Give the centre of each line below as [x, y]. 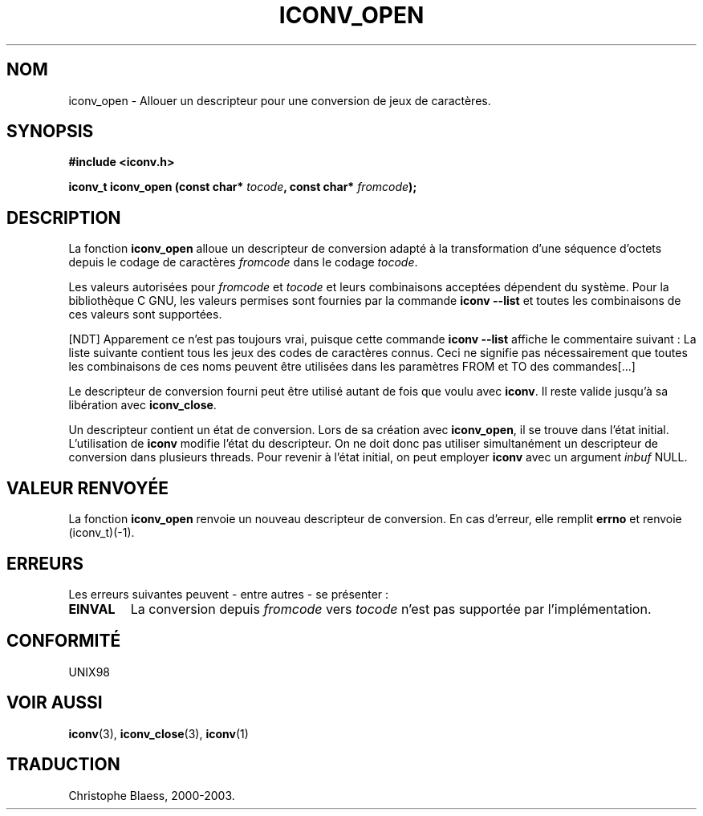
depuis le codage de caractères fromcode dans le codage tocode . [243, 262]
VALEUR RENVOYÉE [87, 488]
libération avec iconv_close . [142, 405]
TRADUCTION [63, 765]
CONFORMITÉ [64, 641]
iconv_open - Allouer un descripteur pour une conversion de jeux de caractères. [280, 100]
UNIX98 [89, 672]
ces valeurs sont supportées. [145, 315]
